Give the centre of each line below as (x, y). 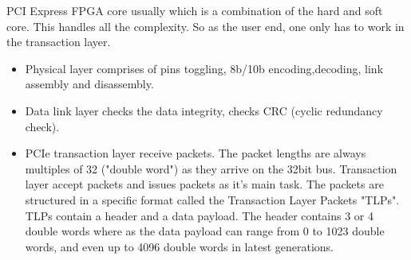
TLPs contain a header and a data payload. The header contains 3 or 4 (200, 215)
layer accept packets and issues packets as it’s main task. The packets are (204, 184)
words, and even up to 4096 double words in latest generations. (179, 246)
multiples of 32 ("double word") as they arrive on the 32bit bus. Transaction (211, 168)
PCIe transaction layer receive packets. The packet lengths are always (196, 153)
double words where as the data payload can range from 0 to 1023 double (205, 231)
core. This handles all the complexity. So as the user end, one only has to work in (205, 26)
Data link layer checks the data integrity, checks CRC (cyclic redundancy (204, 110)
